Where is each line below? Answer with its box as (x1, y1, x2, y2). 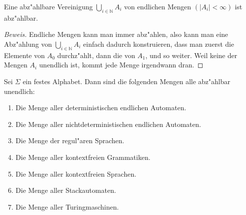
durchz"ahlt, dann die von (57, 50, 135, 60)
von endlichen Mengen (124, 1, 191, 11)
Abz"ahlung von (4, 38, 52, 49)
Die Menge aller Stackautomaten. (15, 185, 116, 195)
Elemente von (4, 50, 45, 60)
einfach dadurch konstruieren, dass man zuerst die (83, 38, 234, 49)
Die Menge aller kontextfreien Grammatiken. (15, 152, 151, 162)
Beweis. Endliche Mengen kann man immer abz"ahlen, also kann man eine (4, 29, 228, 39)
